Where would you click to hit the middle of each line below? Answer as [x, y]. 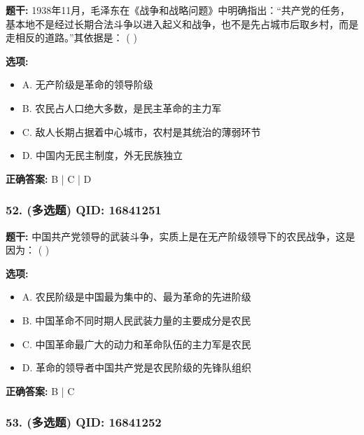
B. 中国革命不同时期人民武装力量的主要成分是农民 [136, 320]
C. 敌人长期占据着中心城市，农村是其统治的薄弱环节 [141, 131]
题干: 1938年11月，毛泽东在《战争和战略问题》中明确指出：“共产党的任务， [178, 10]
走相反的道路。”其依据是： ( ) [71, 37]
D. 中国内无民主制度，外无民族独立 [103, 155]
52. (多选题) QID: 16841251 [84, 210]
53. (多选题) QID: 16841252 [84, 422]
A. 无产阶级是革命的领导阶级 [87, 84]
